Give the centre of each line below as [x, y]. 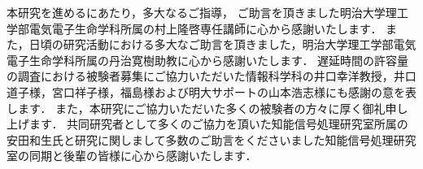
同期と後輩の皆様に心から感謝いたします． [143, 156]
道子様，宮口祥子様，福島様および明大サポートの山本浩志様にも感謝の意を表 [211, 91]
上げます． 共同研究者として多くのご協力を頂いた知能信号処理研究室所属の [207, 124]
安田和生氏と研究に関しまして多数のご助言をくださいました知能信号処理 [200, 139]
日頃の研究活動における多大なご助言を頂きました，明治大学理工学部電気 [222, 44]
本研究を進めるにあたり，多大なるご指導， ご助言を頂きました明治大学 [196, 12]
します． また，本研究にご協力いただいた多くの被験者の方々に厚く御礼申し [207, 108]
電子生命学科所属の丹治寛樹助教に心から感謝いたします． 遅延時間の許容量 [208, 60]
